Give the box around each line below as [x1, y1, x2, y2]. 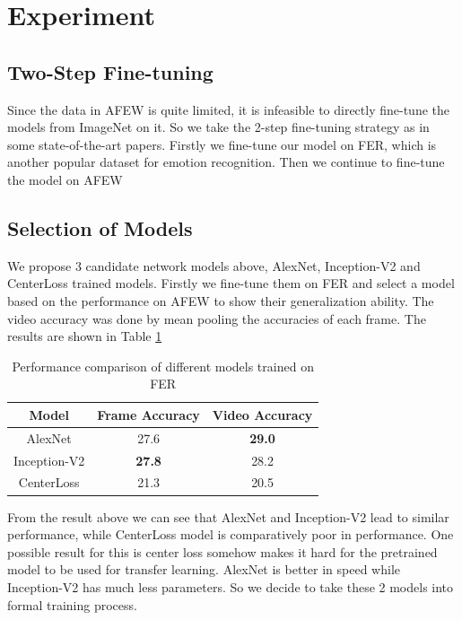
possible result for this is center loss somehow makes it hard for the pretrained [7, 542, 438, 561]
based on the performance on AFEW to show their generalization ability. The [7, 291, 434, 310]
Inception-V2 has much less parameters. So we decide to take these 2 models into [7, 577, 454, 596]
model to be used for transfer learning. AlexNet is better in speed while [7, 560, 401, 579]
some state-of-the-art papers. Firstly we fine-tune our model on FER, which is [7, 135, 437, 153]
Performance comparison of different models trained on [12, 356, 314, 375]
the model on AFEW [7, 170, 123, 188]
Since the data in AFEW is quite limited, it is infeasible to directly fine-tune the [7, 100, 450, 118]
